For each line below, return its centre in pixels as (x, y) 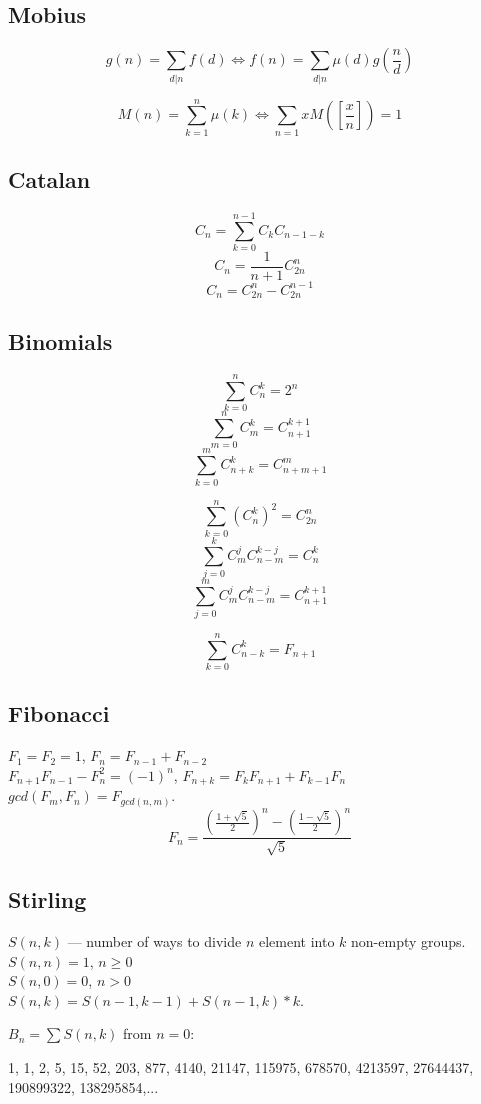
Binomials (60, 341)
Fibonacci (59, 713)
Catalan (49, 179)
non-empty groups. (408, 940)
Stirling (47, 899)
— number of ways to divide (154, 940)
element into (296, 940)
